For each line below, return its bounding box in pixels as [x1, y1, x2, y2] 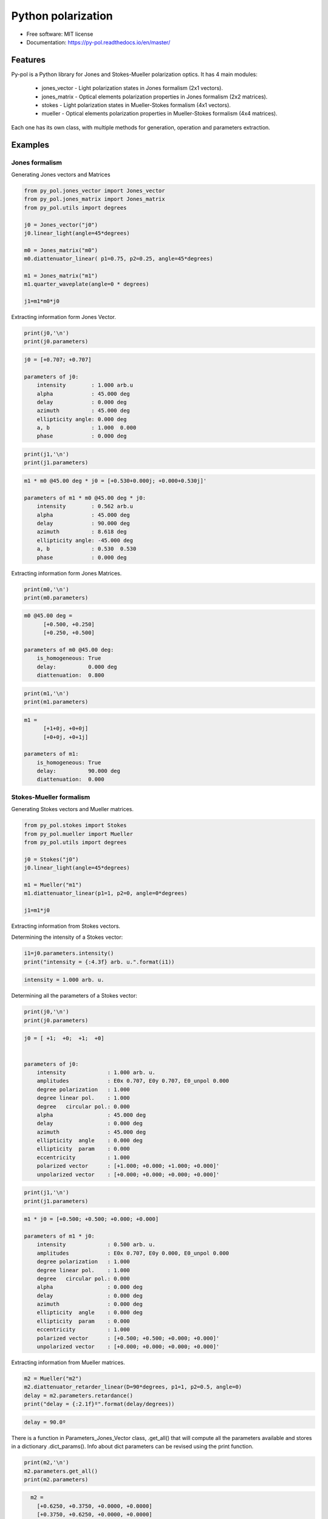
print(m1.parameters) [24, 699, 89, 705]
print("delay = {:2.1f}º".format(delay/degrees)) [24, 1401, 175, 1408]
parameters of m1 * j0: [24, 1232, 95, 1240]
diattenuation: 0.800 [36, 672, 104, 679]
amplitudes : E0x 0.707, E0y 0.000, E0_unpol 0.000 [36, 1249, 230, 1257]
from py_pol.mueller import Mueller [24, 830, 134, 837]
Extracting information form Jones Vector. [11, 314, 117, 320]
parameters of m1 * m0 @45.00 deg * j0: [24, 494, 146, 501]
